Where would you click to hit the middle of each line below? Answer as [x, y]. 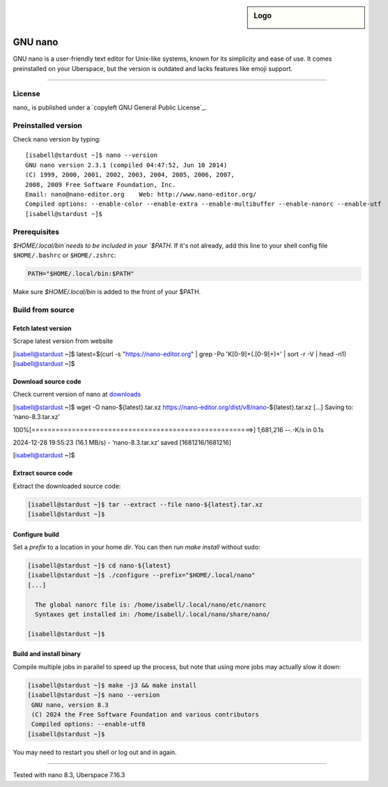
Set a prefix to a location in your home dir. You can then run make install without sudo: [137, 547]
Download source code [47, 381]
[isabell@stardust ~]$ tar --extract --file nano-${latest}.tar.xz [145, 504]
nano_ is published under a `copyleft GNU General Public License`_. [110, 107]
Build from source [44, 310]
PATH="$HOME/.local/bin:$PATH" [81, 274]
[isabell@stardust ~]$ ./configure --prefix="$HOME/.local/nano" [141, 575]
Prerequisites [36, 231]
